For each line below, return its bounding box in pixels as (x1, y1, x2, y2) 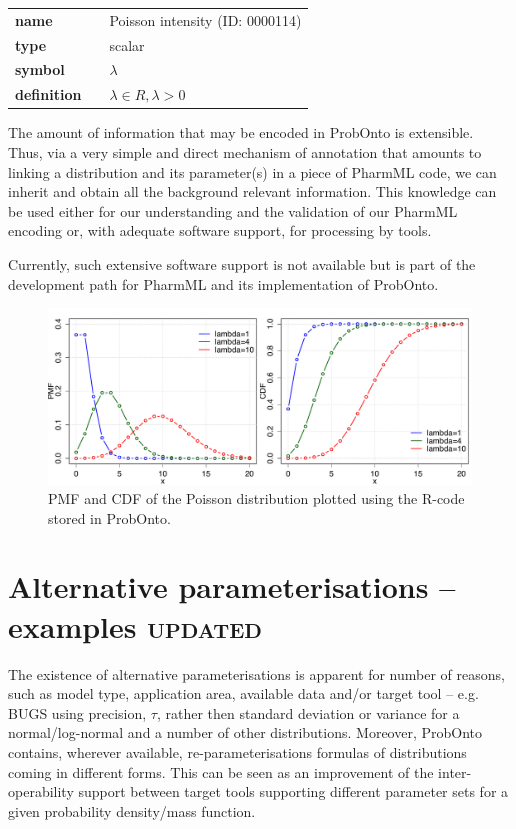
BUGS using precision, (8, 702, 147, 723)
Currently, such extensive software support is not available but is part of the (8, 253, 476, 274)
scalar (109, 34, 145, 55)
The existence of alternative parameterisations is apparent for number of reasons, (8, 663, 505, 684)
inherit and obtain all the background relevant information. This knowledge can (8, 181, 497, 202)
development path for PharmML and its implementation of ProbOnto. (8, 273, 439, 294)
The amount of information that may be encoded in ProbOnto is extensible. (8, 122, 474, 143)
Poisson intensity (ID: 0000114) (109, 9, 302, 30)
